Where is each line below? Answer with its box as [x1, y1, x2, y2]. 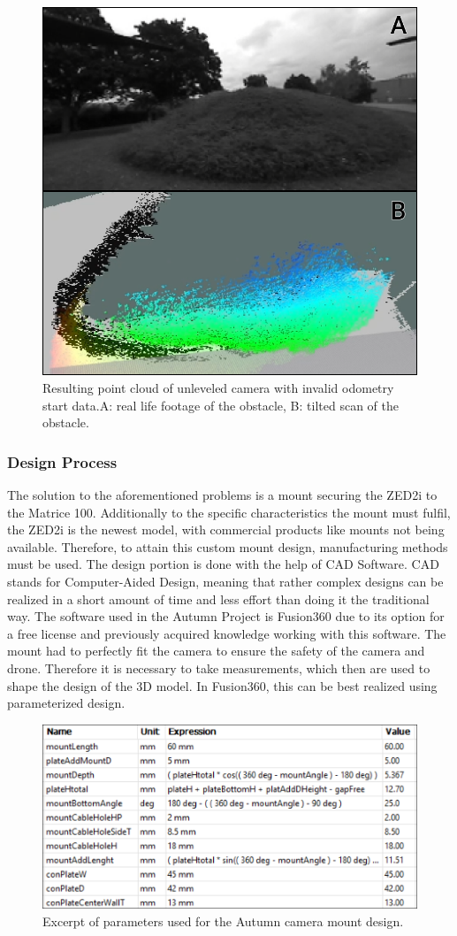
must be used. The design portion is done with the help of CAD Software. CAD [7, 555, 439, 573]
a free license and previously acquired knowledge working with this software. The [7, 624, 446, 642]
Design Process [7, 450, 118, 472]
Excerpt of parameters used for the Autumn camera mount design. [42, 911, 404, 930]
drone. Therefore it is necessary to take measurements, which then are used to [7, 658, 430, 677]
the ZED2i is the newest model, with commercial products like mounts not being [7, 520, 445, 539]
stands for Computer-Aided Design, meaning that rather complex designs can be [7, 572, 444, 590]
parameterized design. [7, 694, 126, 712]
